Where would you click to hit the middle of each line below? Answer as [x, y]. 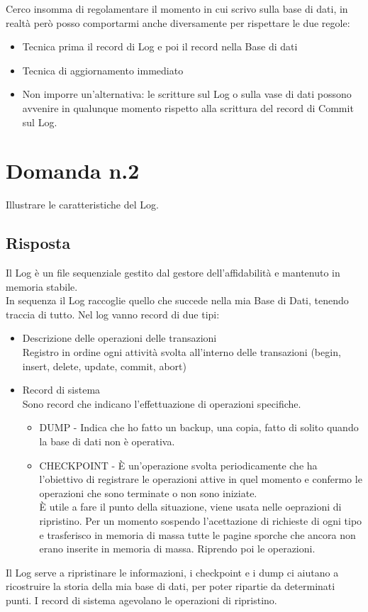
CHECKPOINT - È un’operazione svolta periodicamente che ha [178, 465]
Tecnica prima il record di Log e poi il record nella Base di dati [160, 46]
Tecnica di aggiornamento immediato [103, 70]
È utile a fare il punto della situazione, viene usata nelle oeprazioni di [190, 507]
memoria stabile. [42, 286]
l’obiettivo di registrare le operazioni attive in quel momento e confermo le [201, 479]
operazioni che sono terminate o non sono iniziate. [148, 493]
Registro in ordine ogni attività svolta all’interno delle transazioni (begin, [182, 352]
